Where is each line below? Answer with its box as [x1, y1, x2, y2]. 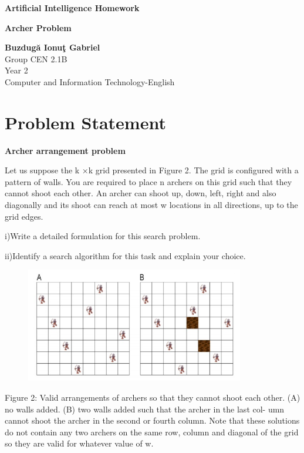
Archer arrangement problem [5, 144, 126, 156]
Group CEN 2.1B [5, 52, 67, 65]
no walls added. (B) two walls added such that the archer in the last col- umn [5, 402, 285, 415]
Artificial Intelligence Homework [5, 2, 140, 14]
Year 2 [5, 64, 28, 76]
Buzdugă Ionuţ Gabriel [5, 41, 100, 53]
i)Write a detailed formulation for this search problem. [5, 230, 201, 242]
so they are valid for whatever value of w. [5, 437, 154, 449]
